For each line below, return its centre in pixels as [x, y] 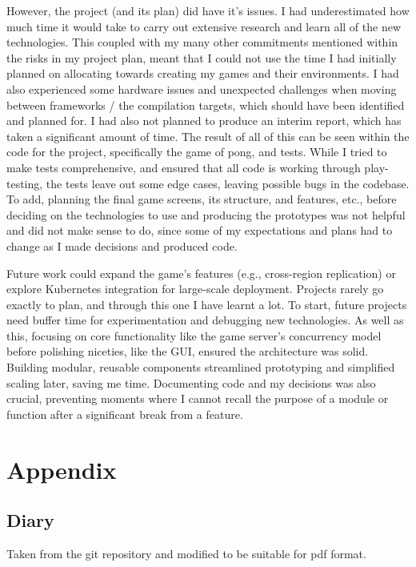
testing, [25, 183]
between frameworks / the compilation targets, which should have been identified [206, 105]
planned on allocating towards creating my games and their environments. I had [203, 73]
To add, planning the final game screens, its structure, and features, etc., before [202, 199]
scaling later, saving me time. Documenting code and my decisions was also [191, 382]
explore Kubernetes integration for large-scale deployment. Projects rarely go [195, 289]
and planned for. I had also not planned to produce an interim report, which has [204, 121]
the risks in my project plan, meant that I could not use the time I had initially [202, 57]
